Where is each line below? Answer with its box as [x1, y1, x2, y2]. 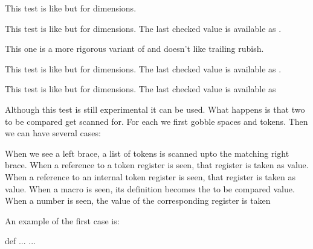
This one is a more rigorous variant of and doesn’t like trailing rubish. [5, 42, 264, 55]
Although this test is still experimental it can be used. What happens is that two [5, 102, 305, 115]
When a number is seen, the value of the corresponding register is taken [5, 194, 271, 207]
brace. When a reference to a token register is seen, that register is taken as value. [5, 159, 309, 171]
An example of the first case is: [5, 214, 120, 227]
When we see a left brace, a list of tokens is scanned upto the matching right [5, 147, 289, 159]
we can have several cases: [5, 127, 101, 139]
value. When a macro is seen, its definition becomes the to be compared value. [5, 182, 295, 195]
